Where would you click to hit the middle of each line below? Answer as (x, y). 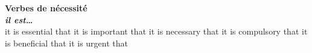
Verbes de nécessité (46, 8)
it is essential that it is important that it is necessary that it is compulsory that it (156, 31)
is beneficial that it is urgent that (66, 43)
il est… (19, 19)
